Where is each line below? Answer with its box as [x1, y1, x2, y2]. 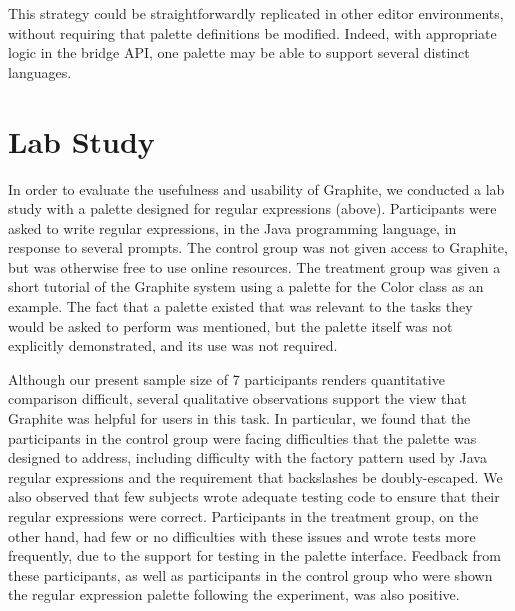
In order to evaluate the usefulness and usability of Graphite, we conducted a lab [8, 178, 505, 199]
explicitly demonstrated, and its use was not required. [8, 335, 338, 356]
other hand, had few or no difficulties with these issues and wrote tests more [8, 525, 476, 546]
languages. [8, 61, 72, 82]
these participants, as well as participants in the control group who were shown [8, 564, 493, 585]
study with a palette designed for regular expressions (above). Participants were [8, 198, 497, 219]
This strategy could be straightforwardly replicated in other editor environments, [8, 3, 504, 23]
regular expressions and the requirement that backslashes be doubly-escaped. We [8, 466, 503, 487]
